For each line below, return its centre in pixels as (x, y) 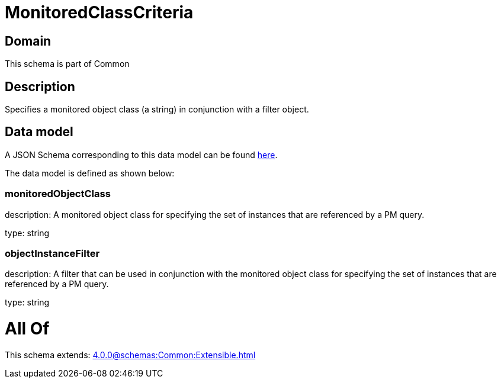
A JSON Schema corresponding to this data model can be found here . (141, 155)
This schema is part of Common (67, 64)
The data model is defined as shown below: (90, 173)
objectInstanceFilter (52, 253)
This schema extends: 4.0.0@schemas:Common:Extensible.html (130, 355)
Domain (28, 41)
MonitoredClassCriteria (99, 12)
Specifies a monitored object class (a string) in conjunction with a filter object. (157, 110)
